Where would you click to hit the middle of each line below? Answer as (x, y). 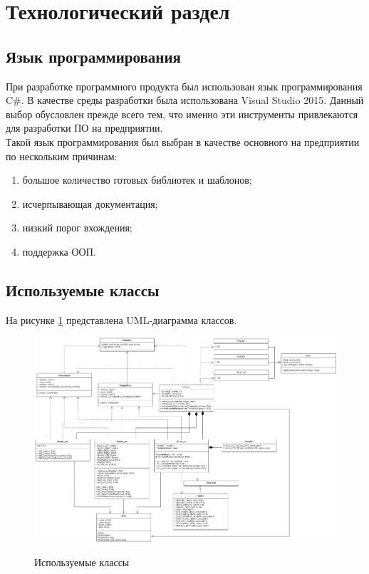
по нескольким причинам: (62, 156)
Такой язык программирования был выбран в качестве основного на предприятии (183, 141)
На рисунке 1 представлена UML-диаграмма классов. (121, 319)
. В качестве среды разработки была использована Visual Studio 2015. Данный (192, 100)
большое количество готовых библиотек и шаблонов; (137, 180)
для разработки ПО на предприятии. (84, 128)
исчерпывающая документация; (90, 203)
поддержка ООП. (59, 251)
